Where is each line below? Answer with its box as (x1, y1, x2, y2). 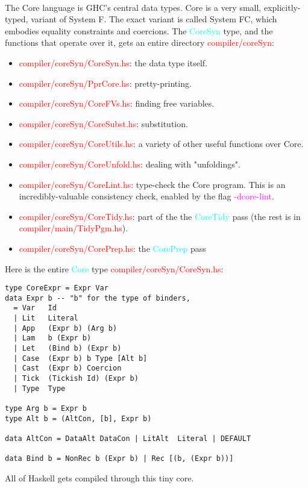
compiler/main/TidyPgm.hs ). (19, 222, 128, 234)
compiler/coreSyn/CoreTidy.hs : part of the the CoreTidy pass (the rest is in (19, 210, 301, 222)
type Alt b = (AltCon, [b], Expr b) (5, 414, 152, 423)
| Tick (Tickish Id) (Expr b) (13, 374, 139, 383)
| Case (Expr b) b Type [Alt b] (13, 354, 148, 363)
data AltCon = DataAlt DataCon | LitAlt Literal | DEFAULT (5, 434, 251, 443)
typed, (5, 13, 28, 25)
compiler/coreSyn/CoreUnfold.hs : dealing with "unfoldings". (19, 157, 240, 170)
